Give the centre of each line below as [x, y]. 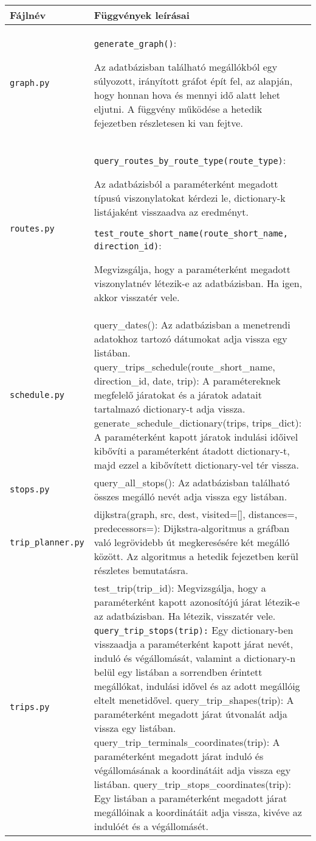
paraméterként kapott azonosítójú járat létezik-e [197, 602]
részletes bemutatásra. [141, 570]
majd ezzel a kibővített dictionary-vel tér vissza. [196, 465]
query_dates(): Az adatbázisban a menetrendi [192, 325]
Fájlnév [28, 15]
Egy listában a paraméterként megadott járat [191, 798]
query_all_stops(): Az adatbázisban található [192, 482]
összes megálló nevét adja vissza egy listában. [191, 496]
